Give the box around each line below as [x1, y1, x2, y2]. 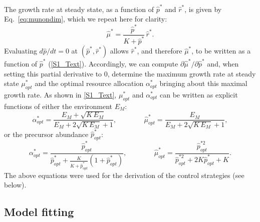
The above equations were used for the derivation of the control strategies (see [4, 169, 244, 180]
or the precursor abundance [4, 128, 89, 139]
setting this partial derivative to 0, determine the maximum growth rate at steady [4, 68, 256, 78]
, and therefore [137, 45, 182, 56]
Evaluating [4, 45, 37, 56]
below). [4, 179, 27, 190]
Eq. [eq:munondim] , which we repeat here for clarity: [4, 13, 167, 24]
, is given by [184, 3, 222, 14]
